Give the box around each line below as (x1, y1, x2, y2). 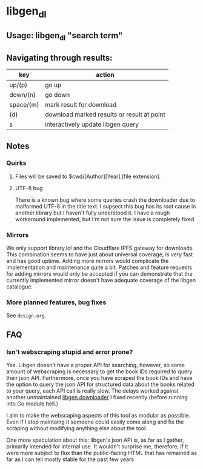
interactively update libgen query (45, 120, 139, 128)
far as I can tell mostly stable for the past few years (6, 456, 135, 463)
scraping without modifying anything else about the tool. (6, 425, 147, 432)
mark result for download (45, 101, 117, 109)
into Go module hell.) (6, 400, 59, 407)
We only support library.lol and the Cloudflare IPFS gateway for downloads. (6, 244, 194, 252)
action (96, 71, 115, 79)
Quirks (6, 159, 27, 167)
